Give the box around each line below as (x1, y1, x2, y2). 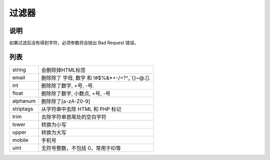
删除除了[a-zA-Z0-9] (41, 97, 90, 104)
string (12, 66, 26, 73)
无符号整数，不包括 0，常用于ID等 (41, 144, 121, 151)
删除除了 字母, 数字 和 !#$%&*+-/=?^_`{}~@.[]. (41, 74, 151, 81)
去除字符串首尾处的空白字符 (41, 113, 107, 120)
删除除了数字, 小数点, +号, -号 (41, 90, 111, 97)
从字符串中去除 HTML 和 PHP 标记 (41, 105, 122, 112)
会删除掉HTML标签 (41, 66, 86, 73)
